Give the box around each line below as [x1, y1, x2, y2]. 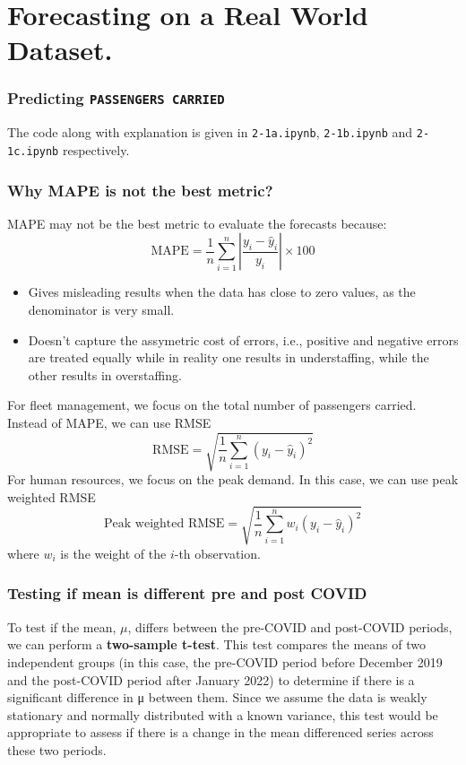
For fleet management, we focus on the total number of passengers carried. [7, 396, 417, 414]
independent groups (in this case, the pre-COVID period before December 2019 [7, 652, 443, 671]
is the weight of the [60, 543, 167, 562]
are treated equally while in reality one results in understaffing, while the [28, 348, 429, 367]
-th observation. [174, 543, 261, 562]
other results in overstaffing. [28, 365, 182, 384]
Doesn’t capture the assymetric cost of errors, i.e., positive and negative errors [28, 330, 459, 349]
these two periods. [7, 740, 107, 759]
